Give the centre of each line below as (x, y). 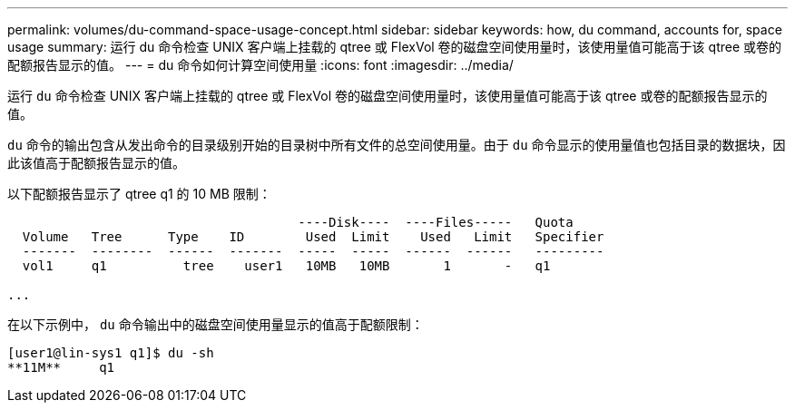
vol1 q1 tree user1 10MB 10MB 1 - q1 (286, 266)
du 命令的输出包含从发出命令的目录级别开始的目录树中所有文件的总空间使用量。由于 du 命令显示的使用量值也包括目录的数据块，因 (397, 145)
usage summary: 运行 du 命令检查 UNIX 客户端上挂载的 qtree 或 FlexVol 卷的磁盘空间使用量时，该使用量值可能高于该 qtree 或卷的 (395, 47)
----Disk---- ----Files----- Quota (436, 222)
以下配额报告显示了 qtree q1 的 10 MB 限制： (139, 194)
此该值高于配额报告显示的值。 (96, 163)
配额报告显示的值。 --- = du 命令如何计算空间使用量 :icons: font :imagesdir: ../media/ (260, 65)
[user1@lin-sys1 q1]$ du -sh (111, 353)
